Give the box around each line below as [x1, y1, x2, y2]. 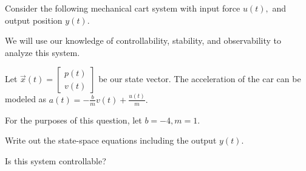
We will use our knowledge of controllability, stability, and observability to [5, 34, 282, 47]
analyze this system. [5, 46, 80, 58]
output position [5, 13, 63, 26]
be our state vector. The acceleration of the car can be [98, 72, 301, 85]
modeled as [5, 92, 47, 105]
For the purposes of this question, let [5, 113, 142, 126]
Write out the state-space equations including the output [5, 134, 217, 147]
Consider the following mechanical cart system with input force [5, 2, 240, 14]
